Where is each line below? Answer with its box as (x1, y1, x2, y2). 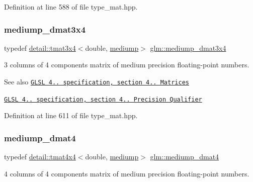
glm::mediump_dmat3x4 (150, 42, 226, 53)
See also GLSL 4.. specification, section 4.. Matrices (4, 76, 189, 86)
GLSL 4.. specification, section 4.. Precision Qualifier (4, 96, 202, 103)
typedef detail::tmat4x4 (4, 151, 76, 162)
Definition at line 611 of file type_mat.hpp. (4, 110, 138, 121)
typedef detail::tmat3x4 (4, 42, 76, 53)
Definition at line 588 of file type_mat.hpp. (4, 2, 138, 12)
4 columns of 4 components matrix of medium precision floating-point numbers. (4, 168, 249, 178)
